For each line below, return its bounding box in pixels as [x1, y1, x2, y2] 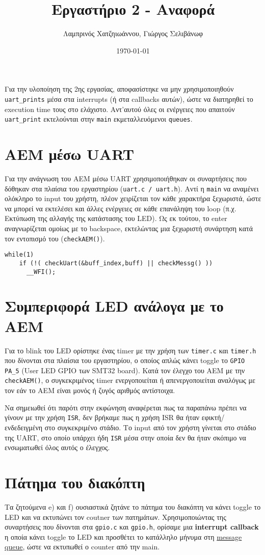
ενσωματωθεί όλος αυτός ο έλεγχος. [5, 442, 110, 453]
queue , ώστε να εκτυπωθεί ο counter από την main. [5, 541, 160, 552]
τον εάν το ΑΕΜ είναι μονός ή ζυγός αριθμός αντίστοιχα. [5, 385, 175, 396]
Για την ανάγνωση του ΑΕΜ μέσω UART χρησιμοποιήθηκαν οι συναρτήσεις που [5, 173, 247, 183]
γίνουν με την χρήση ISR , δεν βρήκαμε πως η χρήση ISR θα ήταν [5, 412, 200, 423]
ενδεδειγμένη [5, 422, 43, 432]
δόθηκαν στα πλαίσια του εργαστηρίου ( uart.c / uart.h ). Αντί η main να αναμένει [5, 183, 259, 193]
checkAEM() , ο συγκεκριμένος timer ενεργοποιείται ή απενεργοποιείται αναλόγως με [5, 375, 255, 385]
